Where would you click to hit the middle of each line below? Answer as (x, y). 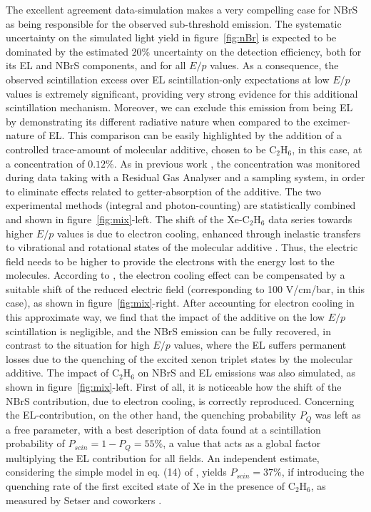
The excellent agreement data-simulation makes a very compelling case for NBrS (182, 9)
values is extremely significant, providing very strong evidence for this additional (182, 93)
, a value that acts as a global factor (242, 443)
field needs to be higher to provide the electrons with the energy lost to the (170, 261)
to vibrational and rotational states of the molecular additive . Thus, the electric (182, 247)
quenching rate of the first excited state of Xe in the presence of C (151, 485)
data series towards (310, 219)
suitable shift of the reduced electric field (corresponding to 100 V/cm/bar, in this (185, 288)
